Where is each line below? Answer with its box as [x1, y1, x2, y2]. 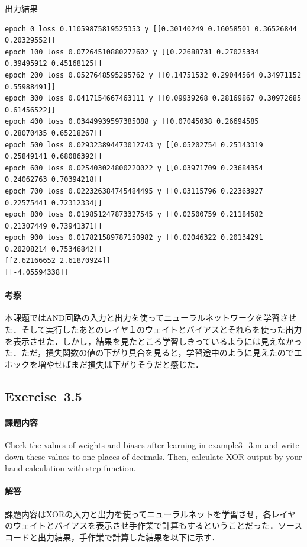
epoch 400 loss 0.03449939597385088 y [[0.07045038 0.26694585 [5, 117, 259, 126]
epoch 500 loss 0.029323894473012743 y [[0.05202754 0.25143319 [5, 140, 263, 149]
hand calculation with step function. [5, 462, 136, 474]
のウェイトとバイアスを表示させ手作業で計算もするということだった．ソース [5, 519, 303, 532]
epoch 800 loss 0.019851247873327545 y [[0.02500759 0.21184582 [5, 210, 263, 219]
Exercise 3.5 [5, 387, 82, 405]
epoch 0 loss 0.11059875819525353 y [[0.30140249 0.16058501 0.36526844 [5, 24, 297, 33]
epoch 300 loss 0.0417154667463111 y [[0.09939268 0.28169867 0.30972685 [5, 94, 302, 103]
